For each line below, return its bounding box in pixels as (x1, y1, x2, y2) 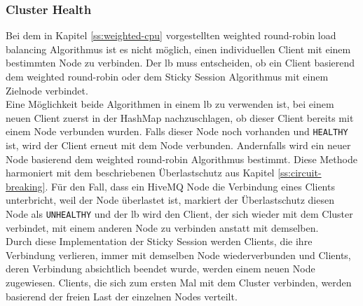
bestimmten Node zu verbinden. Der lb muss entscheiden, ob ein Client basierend (6, 55, 355, 70)
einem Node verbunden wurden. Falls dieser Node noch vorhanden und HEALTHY (6, 124, 348, 139)
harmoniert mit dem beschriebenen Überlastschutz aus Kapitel (6, 165, 275, 180)
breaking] (6, 179, 46, 193)
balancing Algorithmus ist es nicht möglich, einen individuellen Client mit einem (6, 41, 351, 56)
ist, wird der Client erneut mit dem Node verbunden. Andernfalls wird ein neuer (6, 138, 351, 153)
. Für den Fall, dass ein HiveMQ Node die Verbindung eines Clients (45, 179, 335, 193)
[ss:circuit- (278, 165, 322, 180)
